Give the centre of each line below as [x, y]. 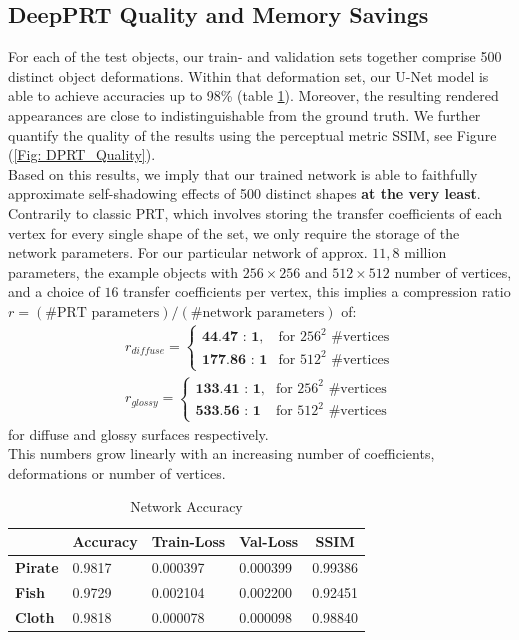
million [425, 252]
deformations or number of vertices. [117, 472]
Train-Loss [188, 541]
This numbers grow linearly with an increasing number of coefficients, [221, 453]
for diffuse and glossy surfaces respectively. [138, 433]
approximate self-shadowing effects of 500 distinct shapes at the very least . [244, 193]
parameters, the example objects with [123, 271]
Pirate [37, 566]
